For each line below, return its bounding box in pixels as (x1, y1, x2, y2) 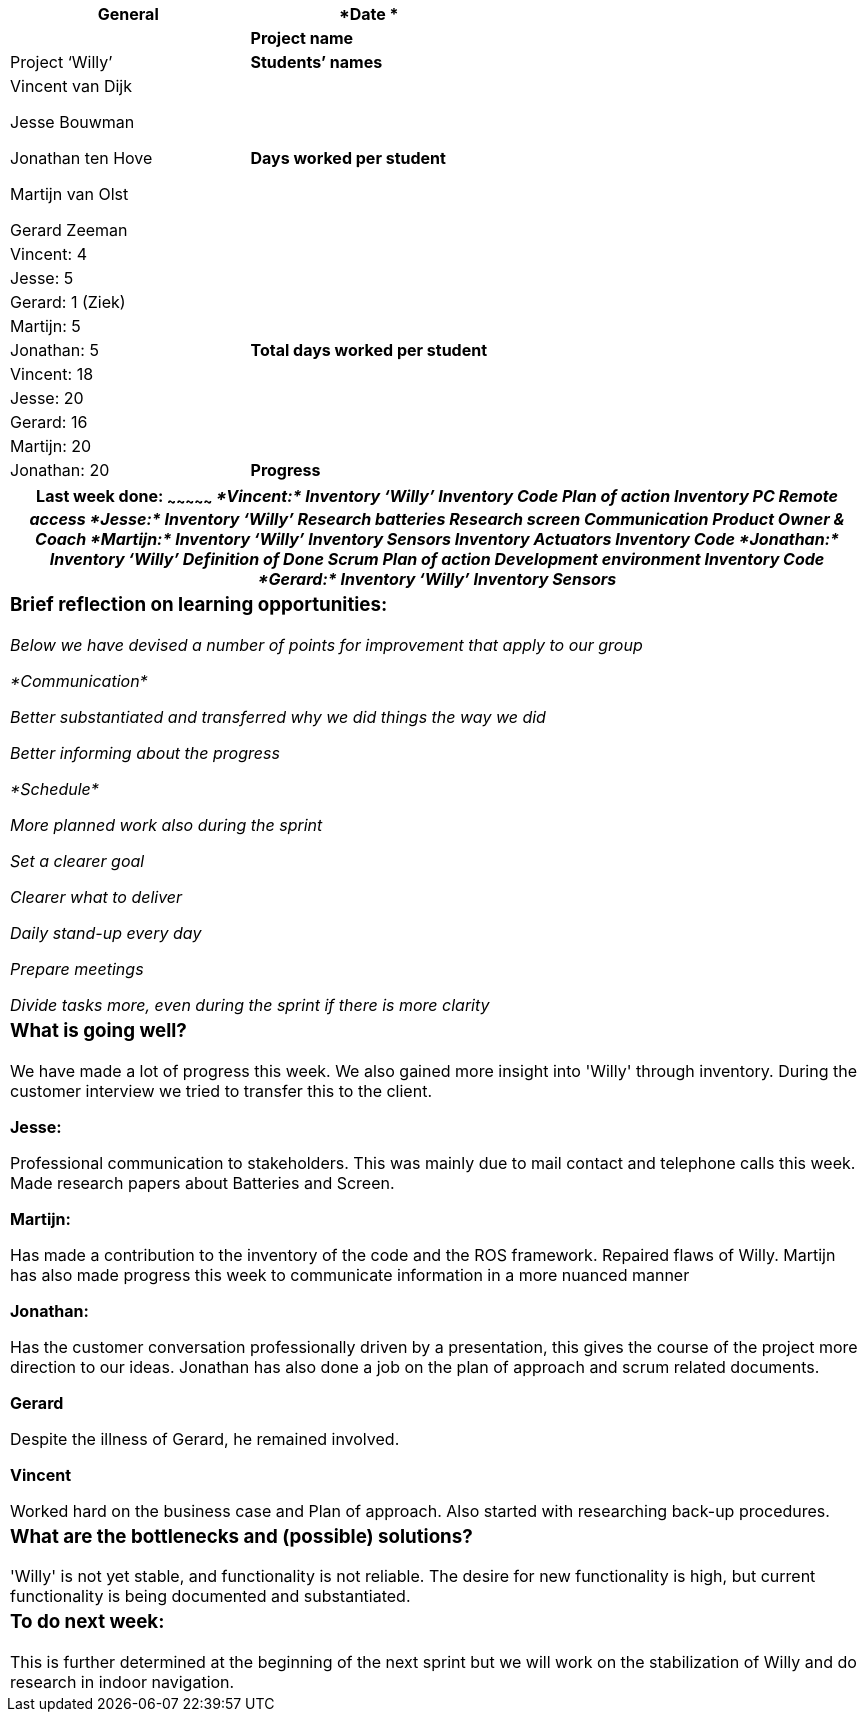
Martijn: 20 (10, 436, 92, 456)
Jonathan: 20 (10, 460, 110, 480)
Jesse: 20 (10, 388, 84, 408)
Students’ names (250, 52, 383, 72)
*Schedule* (10, 778, 99, 799)
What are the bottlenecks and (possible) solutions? (10, 1524, 473, 1548)
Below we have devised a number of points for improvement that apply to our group (10, 634, 643, 655)
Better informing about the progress (10, 742, 280, 763)
